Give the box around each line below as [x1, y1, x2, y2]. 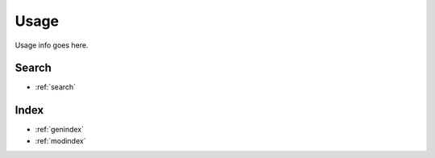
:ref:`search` [35, 82, 77, 92]
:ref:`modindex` [35, 135, 86, 145]
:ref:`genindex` [35, 125, 85, 135]
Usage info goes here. [14, 40, 89, 50]
